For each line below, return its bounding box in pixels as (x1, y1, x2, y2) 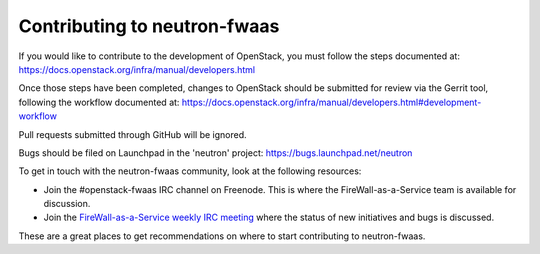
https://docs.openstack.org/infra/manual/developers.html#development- (181, 96, 482, 108)
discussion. (43, 198, 91, 210)
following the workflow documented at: (18, 96, 180, 108)
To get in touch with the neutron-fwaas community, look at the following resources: (18, 165, 362, 177)
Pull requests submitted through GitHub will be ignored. (18, 128, 247, 140)
